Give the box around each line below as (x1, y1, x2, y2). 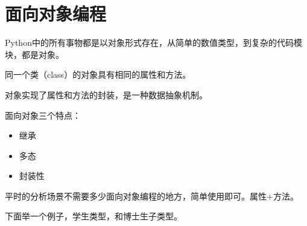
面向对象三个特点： (5, 108, 81, 121)
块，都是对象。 (5, 48, 64, 60)
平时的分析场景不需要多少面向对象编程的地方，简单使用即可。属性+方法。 (5, 189, 299, 202)
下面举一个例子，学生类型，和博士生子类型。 (5, 210, 182, 222)
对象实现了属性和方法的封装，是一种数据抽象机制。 (5, 88, 207, 101)
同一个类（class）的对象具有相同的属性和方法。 (5, 68, 191, 81)
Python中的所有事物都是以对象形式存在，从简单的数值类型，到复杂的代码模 (5, 36, 302, 49)
